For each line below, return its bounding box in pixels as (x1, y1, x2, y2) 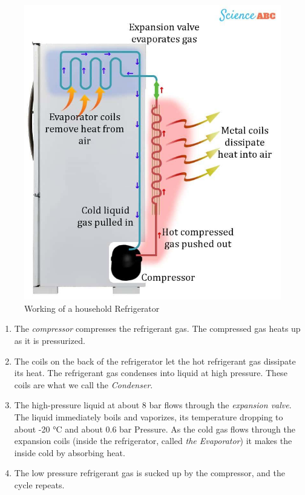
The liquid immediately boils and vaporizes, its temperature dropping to (14, 410, 283, 423)
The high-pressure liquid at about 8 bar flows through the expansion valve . (14, 399, 292, 411)
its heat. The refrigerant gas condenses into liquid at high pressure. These (14, 366, 287, 379)
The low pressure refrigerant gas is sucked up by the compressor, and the (14, 466, 286, 479)
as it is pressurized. (14, 334, 85, 346)
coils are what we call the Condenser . (14, 378, 153, 391)
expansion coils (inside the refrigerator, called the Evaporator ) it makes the (14, 434, 292, 447)
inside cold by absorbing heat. (14, 446, 125, 459)
